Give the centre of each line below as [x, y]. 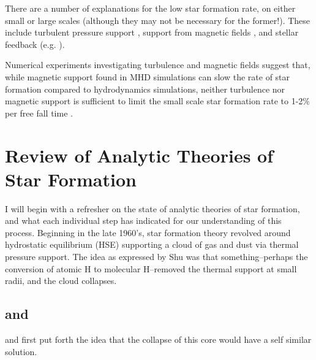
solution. [21, 351]
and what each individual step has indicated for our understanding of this [143, 220]
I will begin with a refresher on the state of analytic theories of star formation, [152, 208]
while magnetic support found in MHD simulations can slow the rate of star [148, 76]
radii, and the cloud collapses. [61, 281]
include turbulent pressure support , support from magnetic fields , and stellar [152, 32]
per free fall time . [39, 113]
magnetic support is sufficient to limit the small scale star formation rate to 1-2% [157, 101]
